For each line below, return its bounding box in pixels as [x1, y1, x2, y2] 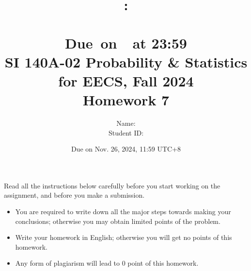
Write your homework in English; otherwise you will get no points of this [15, 232, 232, 242]
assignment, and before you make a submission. [4, 190, 145, 200]
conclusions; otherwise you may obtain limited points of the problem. [15, 216, 220, 226]
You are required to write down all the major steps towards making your [15, 206, 231, 217]
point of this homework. [127, 258, 199, 268]
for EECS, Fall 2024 [58, 70, 194, 90]
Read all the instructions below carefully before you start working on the [4, 180, 220, 190]
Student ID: [108, 127, 144, 137]
